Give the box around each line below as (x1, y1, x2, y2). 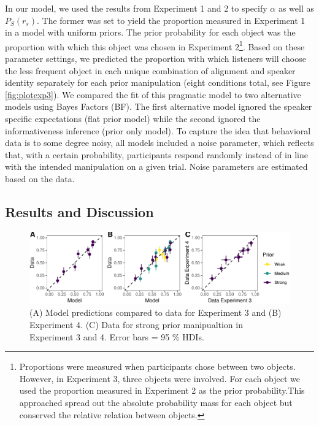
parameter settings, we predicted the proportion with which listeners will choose (5, 52, 306, 65)
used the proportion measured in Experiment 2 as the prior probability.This (19, 384, 305, 397)
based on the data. (5, 172, 75, 185)
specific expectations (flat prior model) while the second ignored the (5, 112, 261, 124)
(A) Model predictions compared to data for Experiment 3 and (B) (29, 306, 282, 319)
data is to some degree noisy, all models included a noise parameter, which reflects (5, 136, 314, 149)
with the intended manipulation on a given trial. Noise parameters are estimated (5, 160, 308, 173)
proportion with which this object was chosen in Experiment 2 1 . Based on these (5, 38, 305, 53)
